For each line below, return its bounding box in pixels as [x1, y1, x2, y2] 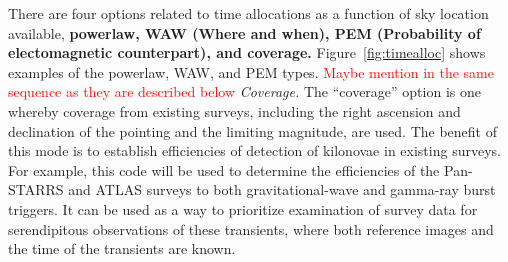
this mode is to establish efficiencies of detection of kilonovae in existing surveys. [8, 140, 501, 161]
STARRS [8, 179, 64, 200]
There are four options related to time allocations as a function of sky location [8, 3, 489, 23]
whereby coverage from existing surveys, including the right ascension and [8, 100, 461, 121]
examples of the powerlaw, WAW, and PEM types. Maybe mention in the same [8, 61, 494, 82]
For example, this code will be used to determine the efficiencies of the [8, 159, 440, 180]
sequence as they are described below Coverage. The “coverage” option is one [8, 81, 481, 102]
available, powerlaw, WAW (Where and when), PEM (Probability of [8, 22, 481, 43]
